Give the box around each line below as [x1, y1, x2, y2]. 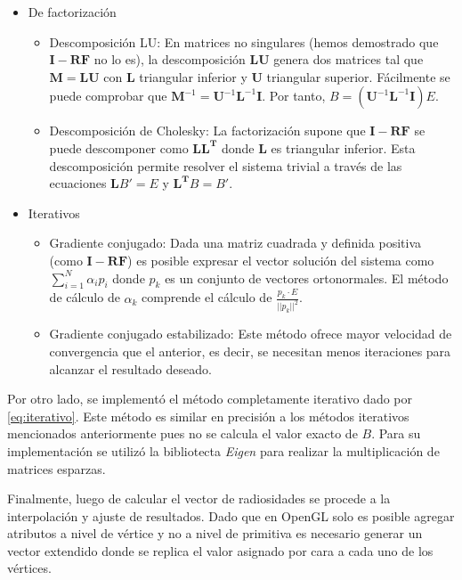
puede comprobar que [49, 86, 167, 105]
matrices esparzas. [7, 459, 106, 478]
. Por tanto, [262, 86, 326, 105]
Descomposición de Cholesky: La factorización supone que [49, 121, 366, 140]
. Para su [371, 424, 421, 443]
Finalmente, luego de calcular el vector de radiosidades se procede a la [7, 489, 391, 508]
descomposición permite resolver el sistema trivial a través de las [49, 156, 402, 175]
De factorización [28, 3, 117, 20]
